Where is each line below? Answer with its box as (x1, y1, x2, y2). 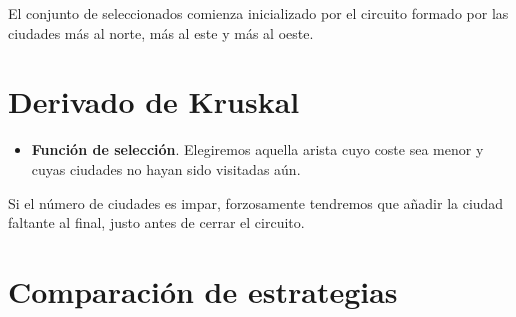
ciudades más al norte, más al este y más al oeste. (8, 22, 314, 43)
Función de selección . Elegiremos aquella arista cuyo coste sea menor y (31, 139, 484, 160)
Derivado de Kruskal (8, 81, 300, 122)
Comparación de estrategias (8, 270, 398, 311)
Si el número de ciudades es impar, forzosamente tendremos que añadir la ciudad (8, 192, 504, 213)
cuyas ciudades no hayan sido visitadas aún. (31, 158, 301, 179)
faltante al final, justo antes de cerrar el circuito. (8, 212, 305, 233)
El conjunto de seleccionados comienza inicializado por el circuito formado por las (8, 3, 509, 23)
